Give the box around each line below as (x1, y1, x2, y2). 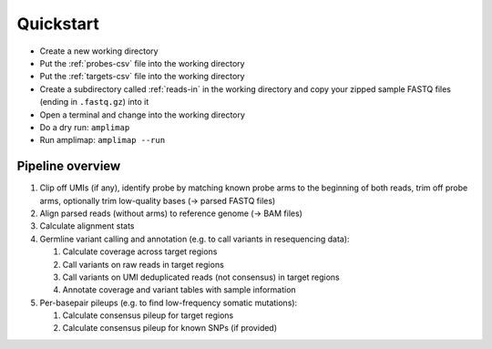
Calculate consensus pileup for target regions (62, 310, 234, 321)
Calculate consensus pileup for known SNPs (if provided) (62, 323, 278, 334)
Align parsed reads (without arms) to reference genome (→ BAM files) (39, 208, 302, 219)
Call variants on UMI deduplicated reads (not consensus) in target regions (62, 272, 341, 282)
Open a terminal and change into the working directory (39, 109, 246, 120)
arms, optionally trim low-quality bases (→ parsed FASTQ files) (39, 195, 276, 206)
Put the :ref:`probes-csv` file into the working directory (39, 57, 245, 68)
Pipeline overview (16, 159, 121, 174)
